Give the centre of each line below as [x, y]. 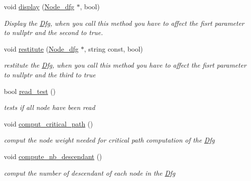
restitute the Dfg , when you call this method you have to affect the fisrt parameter [125, 65]
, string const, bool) [114, 48]
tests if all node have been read [50, 107]
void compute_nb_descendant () [53, 156]
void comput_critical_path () [48, 123]
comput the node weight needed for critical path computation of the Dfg [109, 140]
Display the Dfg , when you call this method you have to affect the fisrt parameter [124, 23]
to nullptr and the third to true [50, 74]
